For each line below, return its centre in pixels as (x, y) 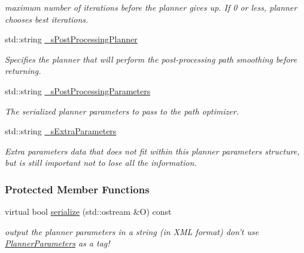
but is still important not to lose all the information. (101, 163)
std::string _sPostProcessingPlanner (71, 39)
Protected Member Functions (77, 189)
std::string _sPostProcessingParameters (78, 90)
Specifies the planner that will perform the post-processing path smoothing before (151, 59)
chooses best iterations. (47, 19)
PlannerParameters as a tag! (57, 243)
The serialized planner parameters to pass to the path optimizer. (122, 111)
